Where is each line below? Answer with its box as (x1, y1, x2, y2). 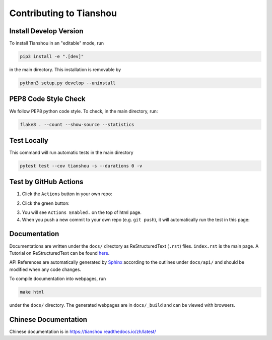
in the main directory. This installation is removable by (9, 67, 121, 73)
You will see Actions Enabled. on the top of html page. (22, 209, 142, 215)
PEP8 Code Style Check (9, 95, 86, 103)
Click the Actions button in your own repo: (22, 191, 113, 197)
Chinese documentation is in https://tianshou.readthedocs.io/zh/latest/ (9, 328, 156, 334)
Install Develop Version (9, 27, 84, 35)
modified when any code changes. (9, 266, 82, 272)
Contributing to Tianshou (9, 8, 117, 19)
